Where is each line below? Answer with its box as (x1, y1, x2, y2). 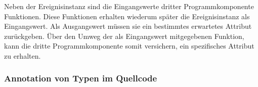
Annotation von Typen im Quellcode (4, 72, 157, 84)
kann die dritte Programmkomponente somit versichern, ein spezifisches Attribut (4, 40, 254, 51)
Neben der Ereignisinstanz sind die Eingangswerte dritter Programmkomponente (4, 1, 254, 11)
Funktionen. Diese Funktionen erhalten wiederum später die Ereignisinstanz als (4, 11, 250, 21)
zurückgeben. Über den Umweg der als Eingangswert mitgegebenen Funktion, (4, 30, 244, 41)
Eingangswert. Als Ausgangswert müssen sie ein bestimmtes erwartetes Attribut (4, 21, 252, 31)
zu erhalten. (4, 50, 41, 61)
